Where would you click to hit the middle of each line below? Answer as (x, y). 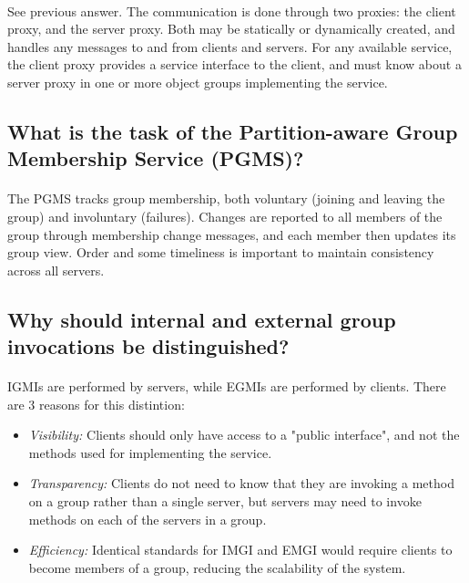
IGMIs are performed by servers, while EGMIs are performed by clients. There (227, 386)
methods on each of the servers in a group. (148, 519)
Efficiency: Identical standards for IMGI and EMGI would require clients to (240, 550)
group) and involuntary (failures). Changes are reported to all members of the (225, 216)
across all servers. (56, 270)
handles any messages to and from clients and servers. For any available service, (230, 46)
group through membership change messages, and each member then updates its (232, 234)
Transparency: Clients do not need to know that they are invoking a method (241, 483)
